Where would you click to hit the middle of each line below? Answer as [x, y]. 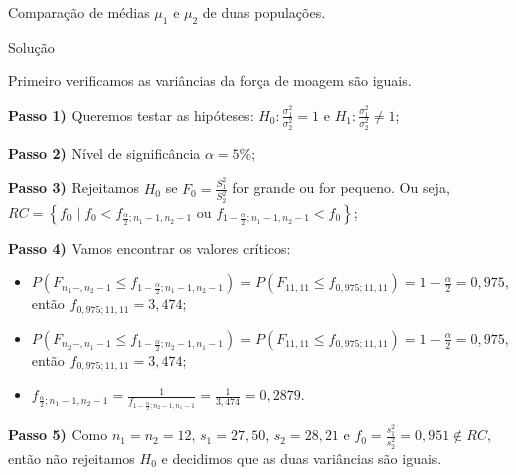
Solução [31, 46]
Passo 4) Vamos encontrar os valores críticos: [149, 247]
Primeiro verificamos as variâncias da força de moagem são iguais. [210, 80]
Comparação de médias [79, 12]
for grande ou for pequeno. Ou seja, [341, 187]
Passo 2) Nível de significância [104, 152]
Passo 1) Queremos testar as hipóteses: [131, 114]
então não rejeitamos [71, 458]
